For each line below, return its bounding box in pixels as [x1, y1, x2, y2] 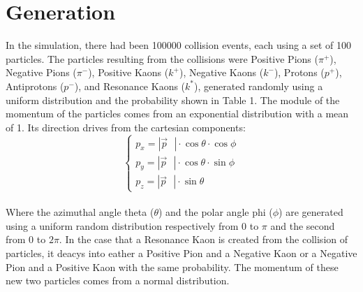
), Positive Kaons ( [88, 65, 169, 80]
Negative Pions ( [6, 65, 77, 80]
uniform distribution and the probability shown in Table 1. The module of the [6, 92, 340, 107]
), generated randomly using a [194, 78, 323, 93]
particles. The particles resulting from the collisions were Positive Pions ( [6, 51, 318, 66]
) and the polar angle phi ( [158, 205, 273, 219]
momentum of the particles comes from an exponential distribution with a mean [6, 106, 349, 121]
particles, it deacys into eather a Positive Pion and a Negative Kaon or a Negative [6, 246, 357, 261]
